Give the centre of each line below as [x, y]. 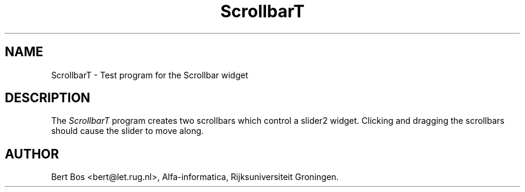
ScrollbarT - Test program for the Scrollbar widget [150, 75]
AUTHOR [32, 154]
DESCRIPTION [48, 98]
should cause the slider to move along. [127, 131]
